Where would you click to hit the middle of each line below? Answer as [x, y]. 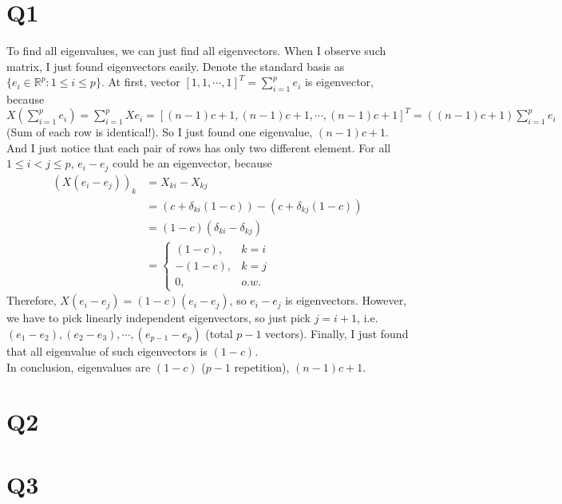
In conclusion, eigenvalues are [79, 366]
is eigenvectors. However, [346, 300]
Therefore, [32, 300]
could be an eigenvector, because [192, 163]
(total [219, 333]
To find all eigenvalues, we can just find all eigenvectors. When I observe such [196, 51]
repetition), [262, 366]
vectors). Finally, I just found [337, 333]
